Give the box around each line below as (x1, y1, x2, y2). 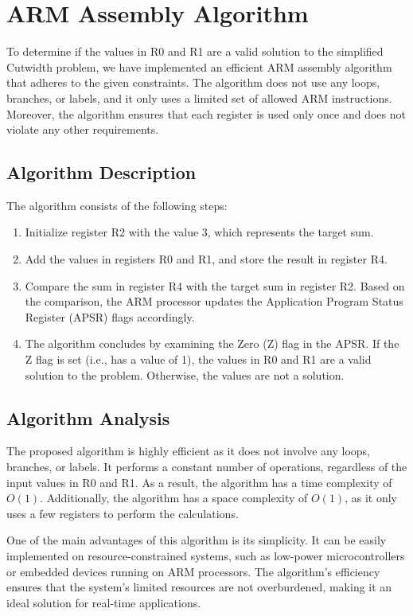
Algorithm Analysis (6, 405, 170, 430)
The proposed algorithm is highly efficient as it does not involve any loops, (6, 443, 371, 459)
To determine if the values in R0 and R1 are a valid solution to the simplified (6, 43, 384, 60)
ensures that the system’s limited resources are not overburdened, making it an (6, 579, 392, 595)
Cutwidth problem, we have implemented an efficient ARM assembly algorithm (6, 58, 392, 75)
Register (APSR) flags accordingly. (25, 308, 195, 325)
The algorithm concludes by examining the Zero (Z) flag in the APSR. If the (25, 335, 399, 352)
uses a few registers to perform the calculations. (6, 505, 239, 521)
